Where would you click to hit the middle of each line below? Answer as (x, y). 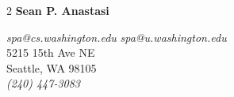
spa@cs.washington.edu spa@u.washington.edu (117, 37)
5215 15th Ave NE (51, 52)
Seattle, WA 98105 (52, 67)
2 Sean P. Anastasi (58, 10)
